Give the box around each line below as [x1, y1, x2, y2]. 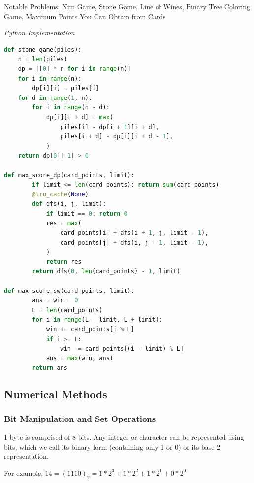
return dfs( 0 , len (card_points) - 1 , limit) [32, 268, 181, 275]
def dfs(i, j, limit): [32, 200, 106, 208]
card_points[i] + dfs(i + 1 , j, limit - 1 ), [60, 229, 209, 237]
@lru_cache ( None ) [32, 191, 89, 198]
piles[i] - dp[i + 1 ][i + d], [60, 123, 159, 130]
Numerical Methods [4, 386, 107, 402]
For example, [4, 467, 43, 478]
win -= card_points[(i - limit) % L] [60, 345, 184, 353]
